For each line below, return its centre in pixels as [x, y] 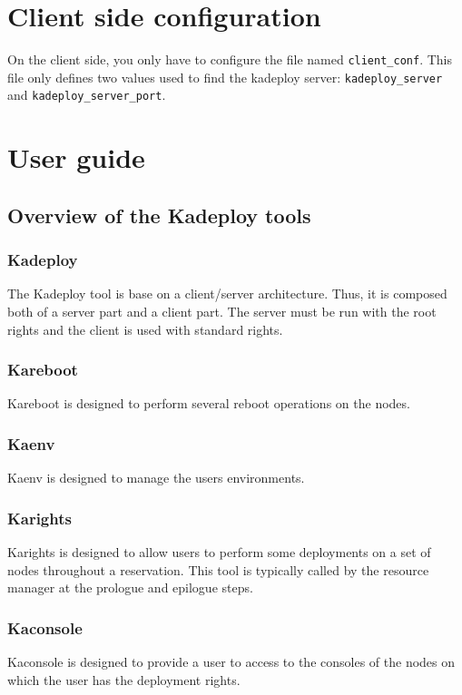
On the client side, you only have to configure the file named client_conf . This [230, 59]
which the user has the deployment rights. [124, 679]
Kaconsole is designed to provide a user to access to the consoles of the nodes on [231, 662]
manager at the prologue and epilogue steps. [130, 587]
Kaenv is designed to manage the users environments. [156, 478]
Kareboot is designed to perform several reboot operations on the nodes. [209, 403]
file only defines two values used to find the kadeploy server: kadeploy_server [225, 77]
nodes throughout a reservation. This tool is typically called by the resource [218, 569]
